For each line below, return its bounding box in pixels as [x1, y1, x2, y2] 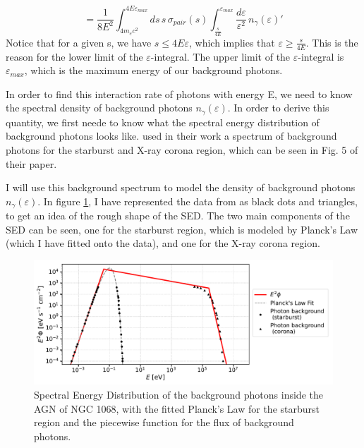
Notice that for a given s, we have [6, 35, 152, 49]
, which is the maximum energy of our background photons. [24, 63, 283, 78]
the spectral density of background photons [6, 100, 193, 115]
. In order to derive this [227, 100, 329, 115]
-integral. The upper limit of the [150, 49, 291, 63]
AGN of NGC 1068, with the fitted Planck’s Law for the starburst [34, 401, 320, 416]
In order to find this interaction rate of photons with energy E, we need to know [6, 86, 353, 101]
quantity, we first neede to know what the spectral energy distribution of [6, 114, 320, 129]
